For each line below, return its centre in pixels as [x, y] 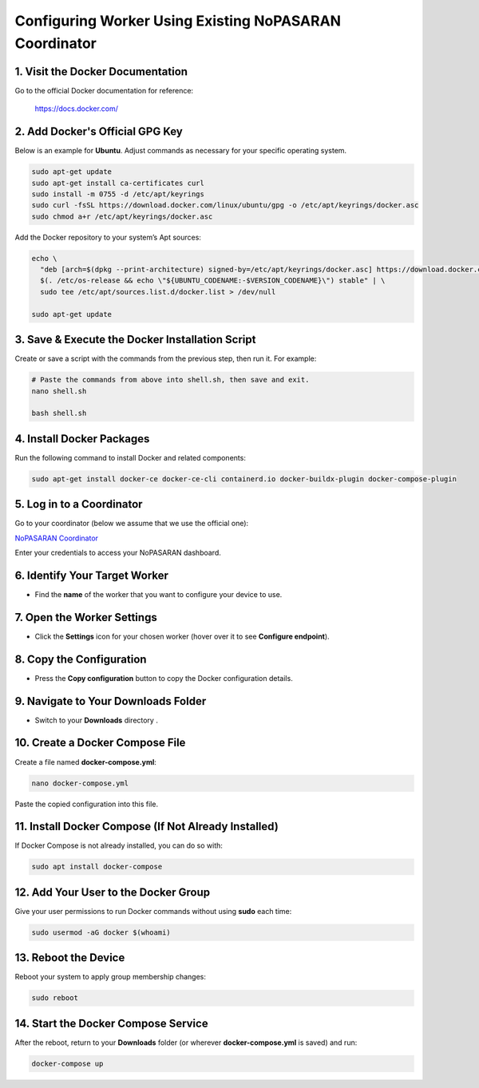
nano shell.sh [59, 391]
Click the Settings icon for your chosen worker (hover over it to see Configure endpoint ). [182, 636]
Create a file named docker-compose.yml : [86, 762]
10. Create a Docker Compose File [100, 743]
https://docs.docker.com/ [77, 109]
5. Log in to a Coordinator [79, 504]
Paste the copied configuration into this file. [87, 804]
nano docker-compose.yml [80, 783]
